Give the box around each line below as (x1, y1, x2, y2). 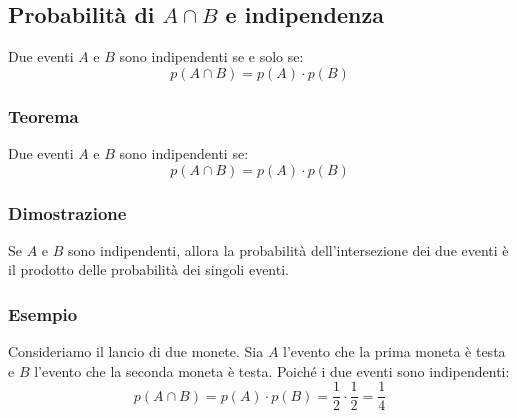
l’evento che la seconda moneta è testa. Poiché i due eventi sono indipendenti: (34, 360, 510, 381)
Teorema (8, 103, 79, 128)
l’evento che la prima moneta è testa (283, 341, 506, 362)
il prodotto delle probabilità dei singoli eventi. (8, 259, 289, 280)
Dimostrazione (8, 200, 127, 225)
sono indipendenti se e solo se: (119, 46, 304, 67)
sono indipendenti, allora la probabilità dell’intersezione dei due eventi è (68, 239, 509, 260)
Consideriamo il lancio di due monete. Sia (8, 341, 264, 362)
